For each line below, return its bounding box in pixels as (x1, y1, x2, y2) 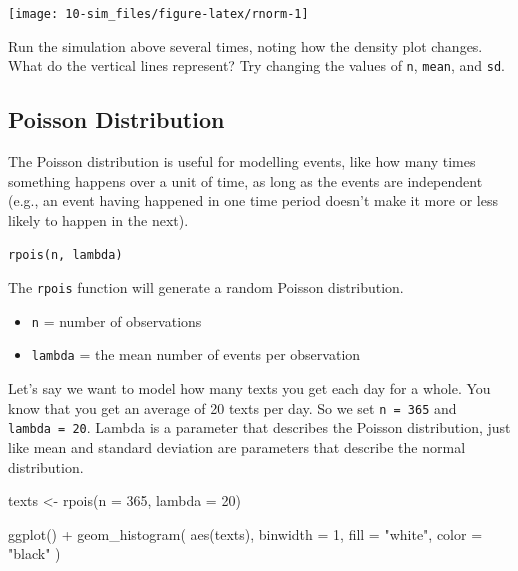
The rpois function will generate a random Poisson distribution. (8, 277, 404, 298)
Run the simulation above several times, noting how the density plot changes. (8, 35, 483, 56)
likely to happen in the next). (8, 209, 189, 230)
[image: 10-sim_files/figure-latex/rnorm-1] (8, 7, 309, 21)
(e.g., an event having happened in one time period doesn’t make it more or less (8, 190, 498, 211)
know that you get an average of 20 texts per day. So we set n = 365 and (8, 397, 457, 418)
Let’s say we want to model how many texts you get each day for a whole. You (8, 378, 491, 399)
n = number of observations (31, 310, 202, 331)
